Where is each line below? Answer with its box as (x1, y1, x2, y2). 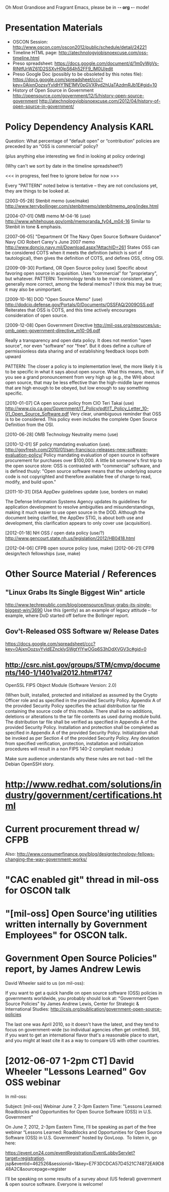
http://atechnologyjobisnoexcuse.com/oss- (59, 49, 148, 55)
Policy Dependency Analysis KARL (5, 121, 154, 133)
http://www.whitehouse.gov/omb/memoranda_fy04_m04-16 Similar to (5, 218, 151, 224)
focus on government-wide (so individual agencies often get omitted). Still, (5, 1026, 160, 1032)
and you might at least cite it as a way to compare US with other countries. (5, 1037, 160, 1043)
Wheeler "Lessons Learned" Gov (5, 1066, 147, 1078)
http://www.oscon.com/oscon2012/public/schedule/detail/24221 (12, 44, 147, 50)
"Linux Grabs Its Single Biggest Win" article (5, 588, 145, 597)
